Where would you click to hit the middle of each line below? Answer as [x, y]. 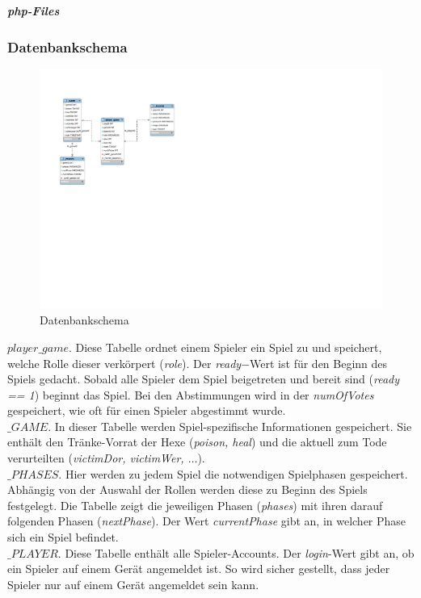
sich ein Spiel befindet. [63, 537]
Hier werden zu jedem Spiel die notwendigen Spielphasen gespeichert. [236, 473]
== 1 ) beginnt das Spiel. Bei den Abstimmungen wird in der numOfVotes [191, 394]
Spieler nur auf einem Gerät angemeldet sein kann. [133, 584]
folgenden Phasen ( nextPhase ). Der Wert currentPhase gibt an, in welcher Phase [207, 521]
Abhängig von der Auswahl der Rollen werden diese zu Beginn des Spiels [187, 489]
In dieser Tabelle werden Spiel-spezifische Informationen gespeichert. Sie [233, 426]
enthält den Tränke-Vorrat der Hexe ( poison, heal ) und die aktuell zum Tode [197, 442]
